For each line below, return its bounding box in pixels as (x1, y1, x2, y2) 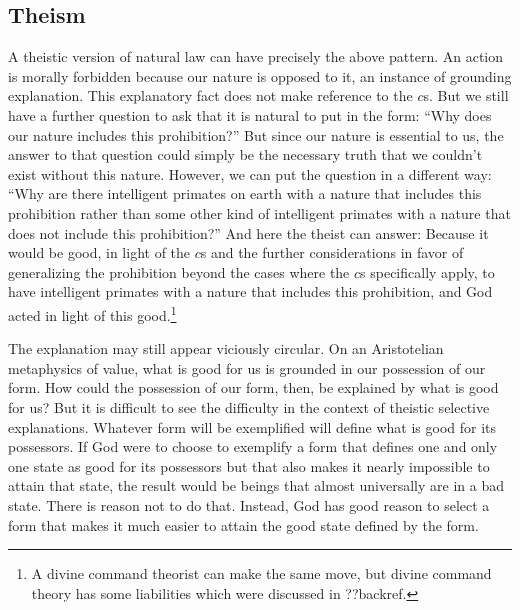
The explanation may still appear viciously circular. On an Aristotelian (8, 338, 444, 359)
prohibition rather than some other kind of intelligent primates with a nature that (8, 202, 511, 223)
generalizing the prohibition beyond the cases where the (8, 261, 350, 282)
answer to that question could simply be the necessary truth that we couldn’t (8, 144, 483, 165)
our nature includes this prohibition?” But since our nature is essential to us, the (8, 124, 504, 145)
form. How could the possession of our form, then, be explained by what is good (8, 377, 499, 398)
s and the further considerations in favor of (200, 242, 464, 263)
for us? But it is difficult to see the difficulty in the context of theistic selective (8, 396, 490, 417)
